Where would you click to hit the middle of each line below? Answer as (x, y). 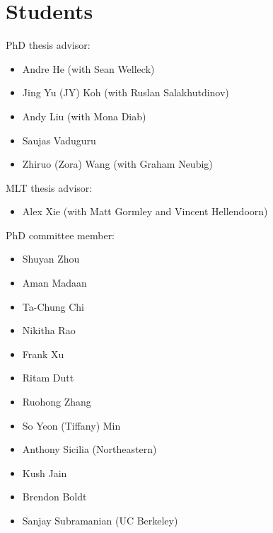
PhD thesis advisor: (48, 45)
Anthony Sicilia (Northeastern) (89, 449)
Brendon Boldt (54, 497)
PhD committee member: (60, 235)
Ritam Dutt (48, 378)
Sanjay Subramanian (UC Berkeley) (100, 520)
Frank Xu (43, 354)
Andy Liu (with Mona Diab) (84, 116)
